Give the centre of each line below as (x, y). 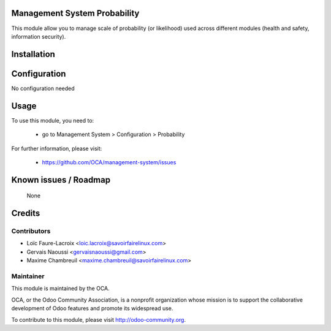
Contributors (31, 231)
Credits (26, 214)
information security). (39, 36)
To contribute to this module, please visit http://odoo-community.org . (99, 319)
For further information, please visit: (57, 148)
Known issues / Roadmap (61, 180)
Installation (33, 54)
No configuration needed (43, 88)
